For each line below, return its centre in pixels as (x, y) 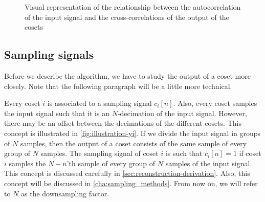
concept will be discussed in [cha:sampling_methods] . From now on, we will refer (131, 183)
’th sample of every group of (111, 163)
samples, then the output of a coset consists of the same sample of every (134, 143)
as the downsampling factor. (65, 193)
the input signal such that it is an (57, 113)
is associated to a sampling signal (100, 103)
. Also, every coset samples (215, 103)
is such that (184, 153)
